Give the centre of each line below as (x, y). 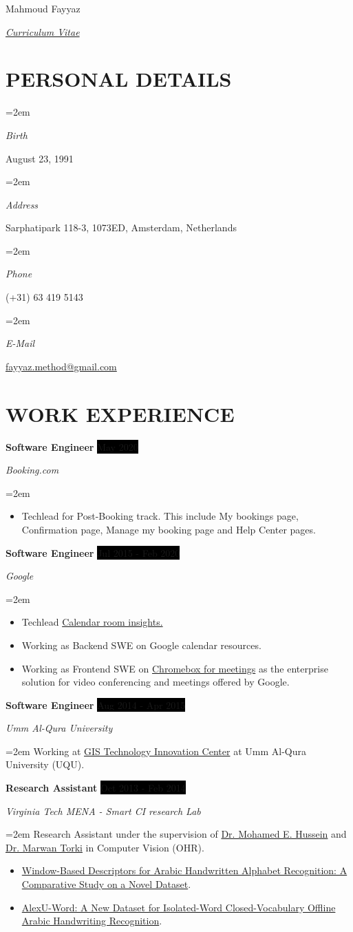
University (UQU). (45, 764)
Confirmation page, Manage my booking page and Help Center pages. (169, 529)
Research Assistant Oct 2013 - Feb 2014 (96, 788)
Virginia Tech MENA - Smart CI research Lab (103, 811)
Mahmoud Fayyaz (43, 8)
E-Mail (20, 343)
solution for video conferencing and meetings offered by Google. (156, 682)
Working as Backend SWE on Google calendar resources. (141, 645)
